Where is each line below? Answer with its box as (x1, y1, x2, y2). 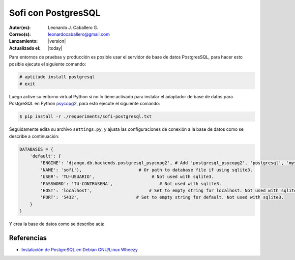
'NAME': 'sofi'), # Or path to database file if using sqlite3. (40, 167, 253, 173)
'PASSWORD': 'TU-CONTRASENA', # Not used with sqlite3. (40, 181, 222, 186)
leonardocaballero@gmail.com (48, 31, 110, 37)
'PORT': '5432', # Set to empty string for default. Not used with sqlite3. (40, 195, 284, 200)
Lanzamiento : (9, 38, 38, 44)
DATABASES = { (19, 146, 54, 152)
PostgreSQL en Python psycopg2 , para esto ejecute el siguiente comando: (9, 101, 160, 107)
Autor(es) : (9, 25, 31, 30)
